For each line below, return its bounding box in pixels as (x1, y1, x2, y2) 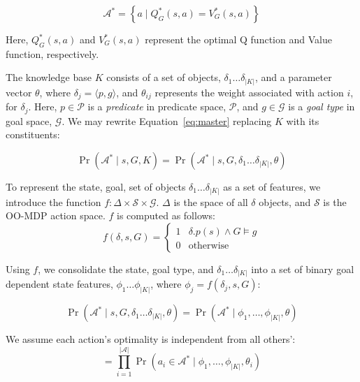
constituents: (6, 127, 60, 142)
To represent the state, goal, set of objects (6, 179, 186, 193)
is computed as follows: (117, 208, 215, 223)
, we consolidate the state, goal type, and (38, 261, 214, 276)
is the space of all (173, 194, 248, 209)
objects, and (259, 194, 311, 209)
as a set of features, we (223, 179, 321, 193)
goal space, (6, 113, 52, 128)
